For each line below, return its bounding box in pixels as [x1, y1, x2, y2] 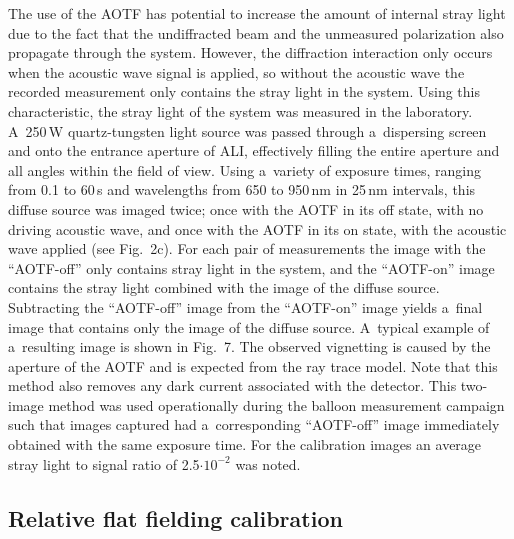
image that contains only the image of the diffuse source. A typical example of [8, 316, 490, 337]
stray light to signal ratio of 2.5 [8, 453, 200, 474]
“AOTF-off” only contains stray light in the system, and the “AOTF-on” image [8, 257, 495, 278]
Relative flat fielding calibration [8, 502, 343, 533]
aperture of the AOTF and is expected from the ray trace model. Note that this [8, 355, 498, 376]
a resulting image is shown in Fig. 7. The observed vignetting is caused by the [8, 336, 491, 357]
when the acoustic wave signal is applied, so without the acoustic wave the [8, 61, 465, 82]
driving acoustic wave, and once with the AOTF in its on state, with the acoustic [8, 218, 507, 239]
